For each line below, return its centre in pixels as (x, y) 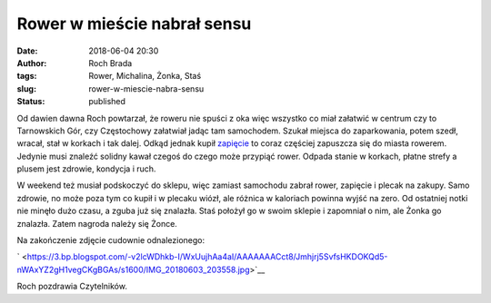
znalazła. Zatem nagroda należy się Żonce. (97, 223)
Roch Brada (110, 63)
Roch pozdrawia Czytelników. (72, 287)
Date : (27, 51)
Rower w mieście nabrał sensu (134, 24)
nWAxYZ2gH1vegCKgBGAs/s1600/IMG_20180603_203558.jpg (133, 269)
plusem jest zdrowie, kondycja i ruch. (86, 169)
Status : (31, 102)
